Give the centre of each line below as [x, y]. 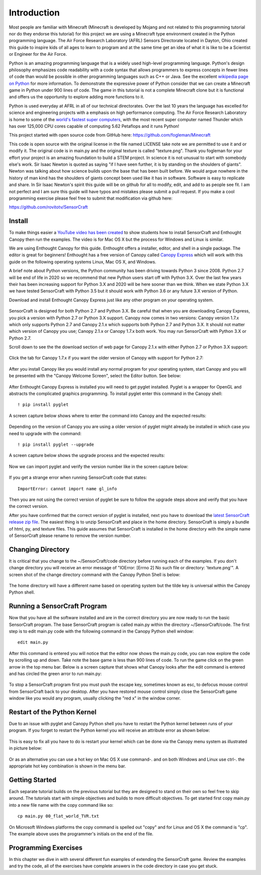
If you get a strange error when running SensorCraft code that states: [78, 478]
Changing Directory [39, 549]
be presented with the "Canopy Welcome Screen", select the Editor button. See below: [95, 376]
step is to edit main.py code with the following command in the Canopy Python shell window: [101, 631]
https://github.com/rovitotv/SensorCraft [48, 207]
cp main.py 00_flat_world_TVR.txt [58, 816]
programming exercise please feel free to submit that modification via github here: [91, 198]
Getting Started [33, 780]
